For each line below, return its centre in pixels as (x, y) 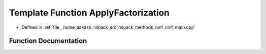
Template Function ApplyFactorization (89, 13)
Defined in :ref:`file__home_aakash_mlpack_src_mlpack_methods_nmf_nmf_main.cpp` (108, 27)
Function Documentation (48, 41)
